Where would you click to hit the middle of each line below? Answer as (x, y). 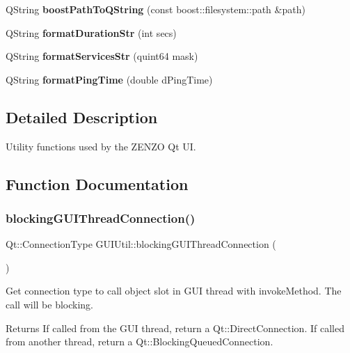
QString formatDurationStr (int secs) (91, 32)
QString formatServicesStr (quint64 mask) (102, 56)
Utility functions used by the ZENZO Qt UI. (101, 146)
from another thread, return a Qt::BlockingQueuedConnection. (140, 342)
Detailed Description (82, 117)
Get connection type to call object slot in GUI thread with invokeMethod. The (174, 291)
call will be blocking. (50, 304)
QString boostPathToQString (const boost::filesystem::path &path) (156, 9)
